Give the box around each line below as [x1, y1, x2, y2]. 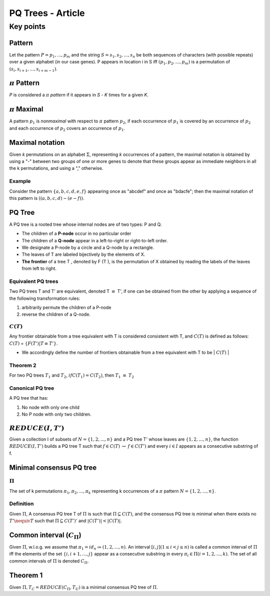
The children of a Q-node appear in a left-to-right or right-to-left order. [21, 237, 168, 243]
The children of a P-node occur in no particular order [21, 230, 131, 237]
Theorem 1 [9, 571, 43, 580]
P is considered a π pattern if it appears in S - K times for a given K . [9, 92, 148, 98]
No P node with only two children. [21, 411, 92, 417]
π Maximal [9, 105, 43, 113]
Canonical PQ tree [9, 385, 54, 392]
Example [9, 178, 31, 185]
